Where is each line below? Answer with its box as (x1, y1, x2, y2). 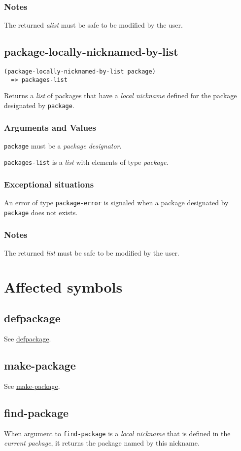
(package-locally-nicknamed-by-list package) (4, 68, 156, 75)
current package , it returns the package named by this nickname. (4, 438, 200, 448)
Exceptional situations (4, 178, 94, 190)
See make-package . (4, 380, 60, 391)
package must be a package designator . (4, 140, 122, 150)
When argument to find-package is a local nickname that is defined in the (4, 428, 231, 438)
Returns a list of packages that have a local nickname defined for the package (4, 90, 237, 101)
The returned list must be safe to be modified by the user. (4, 247, 179, 258)
